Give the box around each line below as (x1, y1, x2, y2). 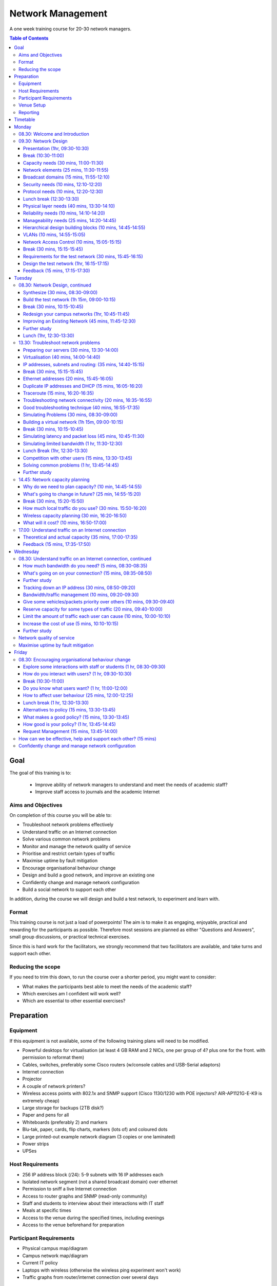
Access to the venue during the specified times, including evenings (22, 1214, 165, 1221)
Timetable (14, 116, 35, 123)
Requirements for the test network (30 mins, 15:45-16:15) (23, 253, 143, 259)
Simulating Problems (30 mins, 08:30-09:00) (23, 412, 118, 418)
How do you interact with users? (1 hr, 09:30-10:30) (23, 671, 132, 677)
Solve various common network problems (22, 836, 111, 842)
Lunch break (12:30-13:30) (23, 195, 80, 202)
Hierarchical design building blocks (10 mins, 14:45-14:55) (23, 224, 146, 231)
